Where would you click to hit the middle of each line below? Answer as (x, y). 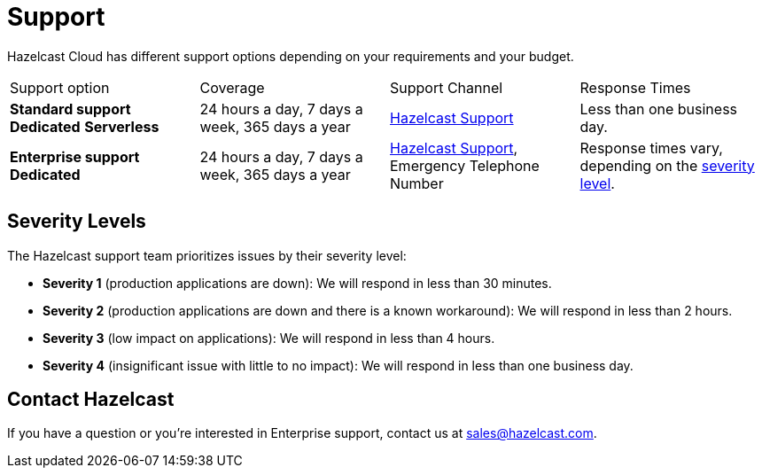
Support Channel (447, 87)
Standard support (70, 109)
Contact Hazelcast (91, 400)
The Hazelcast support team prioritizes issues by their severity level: (207, 255)
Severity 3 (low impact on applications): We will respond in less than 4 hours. (269, 338)
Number (417, 183)
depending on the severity (667, 165)
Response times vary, (651, 148)
